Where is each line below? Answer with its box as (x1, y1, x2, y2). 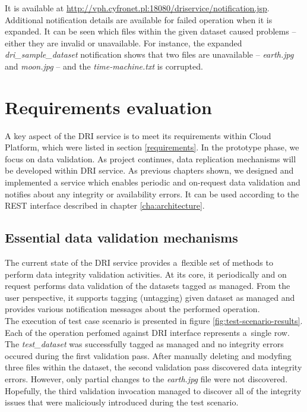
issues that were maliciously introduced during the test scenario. (5, 396, 239, 408)
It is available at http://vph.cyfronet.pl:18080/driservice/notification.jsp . (5, 2, 270, 14)
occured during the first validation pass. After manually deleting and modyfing (5, 349, 292, 361)
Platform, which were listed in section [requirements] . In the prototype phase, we (5, 141, 299, 153)
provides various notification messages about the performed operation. (5, 303, 260, 315)
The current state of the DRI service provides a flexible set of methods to (5, 256, 273, 269)
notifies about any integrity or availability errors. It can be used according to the (5, 187, 299, 200)
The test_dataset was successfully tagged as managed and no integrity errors (5, 338, 284, 350)
